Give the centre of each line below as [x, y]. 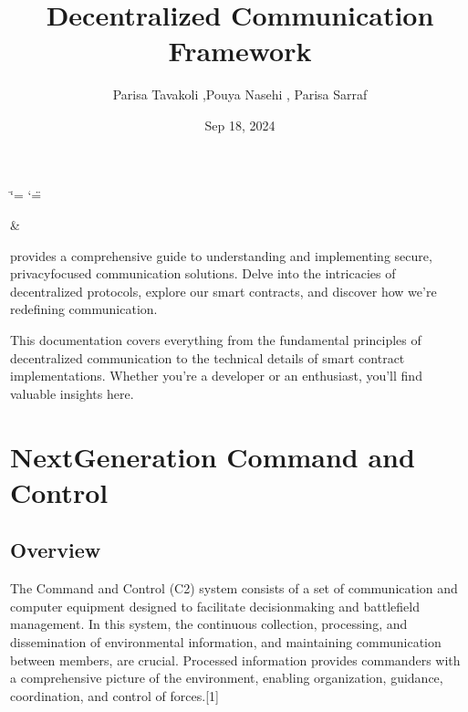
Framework [240, 51]
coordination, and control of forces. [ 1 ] [114, 695]
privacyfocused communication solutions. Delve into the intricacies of [203, 273]
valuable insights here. [72, 393]
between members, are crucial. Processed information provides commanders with [235, 660]
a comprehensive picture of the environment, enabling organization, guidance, [227, 678]
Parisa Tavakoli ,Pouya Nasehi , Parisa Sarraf [240, 94]
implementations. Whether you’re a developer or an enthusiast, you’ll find [216, 376]
